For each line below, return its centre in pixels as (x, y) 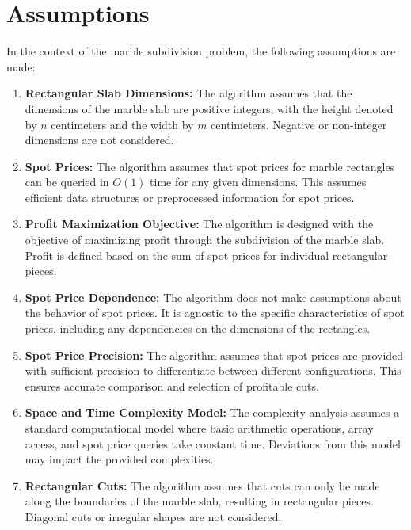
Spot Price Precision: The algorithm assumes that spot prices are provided (214, 355)
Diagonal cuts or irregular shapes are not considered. (153, 516)
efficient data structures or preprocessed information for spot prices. (190, 197)
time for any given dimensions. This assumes (258, 182)
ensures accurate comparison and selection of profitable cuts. (172, 385)
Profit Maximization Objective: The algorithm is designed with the (199, 224)
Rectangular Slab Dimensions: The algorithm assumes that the (188, 93)
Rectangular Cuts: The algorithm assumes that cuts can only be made (202, 485)
